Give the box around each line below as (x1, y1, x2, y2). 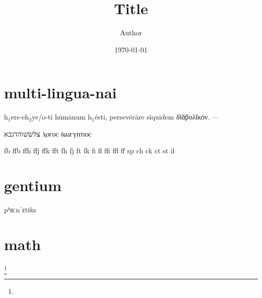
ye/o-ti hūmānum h (32, 111, 92, 122)
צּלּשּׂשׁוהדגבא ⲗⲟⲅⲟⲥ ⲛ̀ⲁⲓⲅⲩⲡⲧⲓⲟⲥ (4, 128, 92, 139)
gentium (4, 175, 62, 196)
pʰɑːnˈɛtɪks (4, 204, 37, 215)
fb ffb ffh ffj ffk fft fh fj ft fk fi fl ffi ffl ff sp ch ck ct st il (4, 145, 175, 156)
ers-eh (11, 111, 29, 122)
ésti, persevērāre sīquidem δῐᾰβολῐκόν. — (94, 111, 219, 122)
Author (120, 27, 142, 38)
